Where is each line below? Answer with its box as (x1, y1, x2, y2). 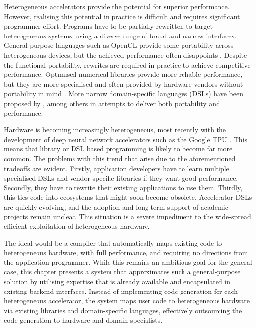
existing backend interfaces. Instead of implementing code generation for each (4, 286, 238, 296)
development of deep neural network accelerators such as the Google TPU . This (4, 134, 248, 144)
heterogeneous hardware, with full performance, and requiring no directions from (4, 247, 248, 257)
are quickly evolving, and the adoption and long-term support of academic (4, 201, 228, 212)
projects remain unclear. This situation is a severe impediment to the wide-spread (4, 211, 251, 221)
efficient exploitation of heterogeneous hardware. (4, 221, 150, 231)
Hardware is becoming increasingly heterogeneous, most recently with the (4, 124, 226, 135)
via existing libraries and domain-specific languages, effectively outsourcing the (4, 305, 242, 315)
